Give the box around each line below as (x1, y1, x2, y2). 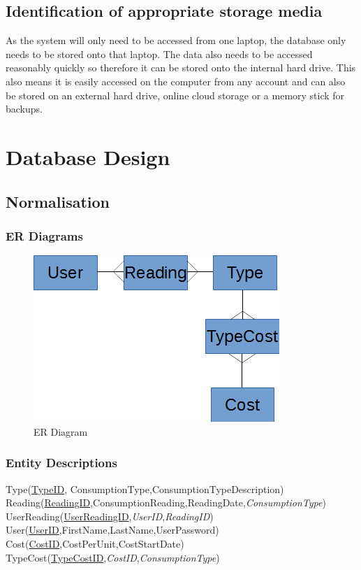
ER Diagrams (6, 227, 83, 244)
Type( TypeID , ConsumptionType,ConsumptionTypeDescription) (6, 481, 284, 496)
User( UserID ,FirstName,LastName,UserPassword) (6, 522, 219, 537)
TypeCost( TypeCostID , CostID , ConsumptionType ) (6, 550, 220, 564)
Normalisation (6, 190, 110, 212)
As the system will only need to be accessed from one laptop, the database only (6, 33, 346, 48)
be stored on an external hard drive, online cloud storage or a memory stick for (6, 87, 345, 102)
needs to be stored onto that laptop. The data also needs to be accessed (6, 46, 313, 61)
